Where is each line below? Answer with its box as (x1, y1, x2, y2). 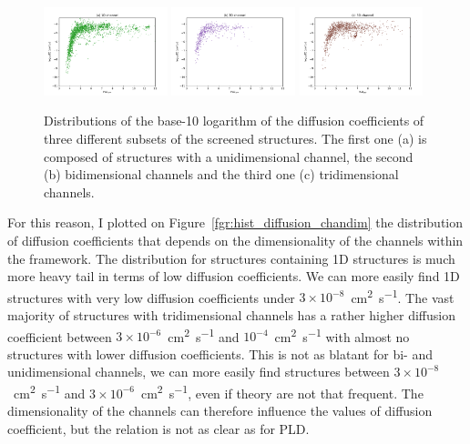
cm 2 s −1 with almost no (274, 324, 410, 346)
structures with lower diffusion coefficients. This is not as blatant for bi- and (7, 344, 433, 363)
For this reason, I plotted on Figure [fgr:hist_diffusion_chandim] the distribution (7, 213, 464, 232)
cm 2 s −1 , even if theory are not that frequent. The (140, 381, 424, 402)
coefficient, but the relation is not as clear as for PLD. (7, 419, 310, 438)
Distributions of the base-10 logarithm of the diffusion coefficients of (44, 111, 424, 130)
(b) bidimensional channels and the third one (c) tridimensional (44, 165, 399, 184)
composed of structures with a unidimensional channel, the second (44, 146, 414, 166)
